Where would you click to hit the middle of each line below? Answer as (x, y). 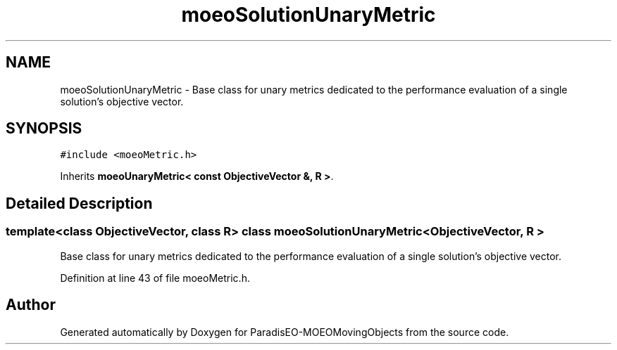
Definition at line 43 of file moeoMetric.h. (155, 278)
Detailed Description (79, 203)
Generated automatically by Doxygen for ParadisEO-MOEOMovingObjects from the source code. (285, 332)
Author (31, 305)
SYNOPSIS (44, 129)
